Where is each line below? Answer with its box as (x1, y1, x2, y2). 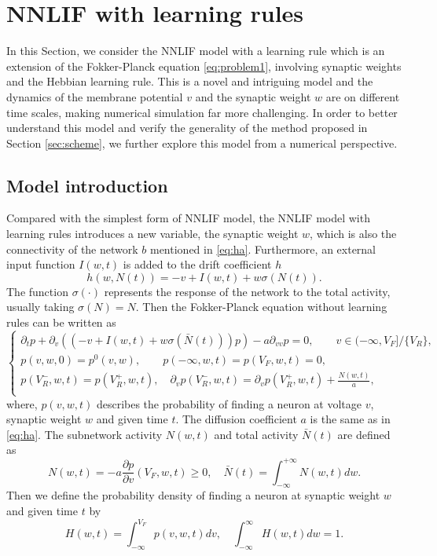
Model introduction (6, 173, 168, 197)
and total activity (214, 426, 299, 442)
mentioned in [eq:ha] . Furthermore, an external (149, 240, 376, 257)
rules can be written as (6, 314, 116, 331)
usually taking (6, 298, 75, 315)
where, (6, 395, 38, 412)
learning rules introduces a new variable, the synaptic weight (6, 225, 299, 242)
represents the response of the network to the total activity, (104, 283, 391, 299)
